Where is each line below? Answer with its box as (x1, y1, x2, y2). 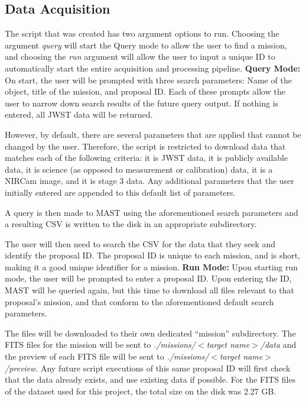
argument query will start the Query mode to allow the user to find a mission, (5, 38, 287, 51)
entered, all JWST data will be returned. (5, 108, 153, 121)
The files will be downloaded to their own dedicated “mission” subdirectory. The (5, 326, 296, 339)
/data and (260, 338, 297, 351)
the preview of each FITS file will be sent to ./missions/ (5, 350, 209, 363)
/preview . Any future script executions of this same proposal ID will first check (5, 361, 291, 374)
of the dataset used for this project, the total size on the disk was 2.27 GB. (5, 384, 276, 397)
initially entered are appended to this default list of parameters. (5, 186, 236, 198)
